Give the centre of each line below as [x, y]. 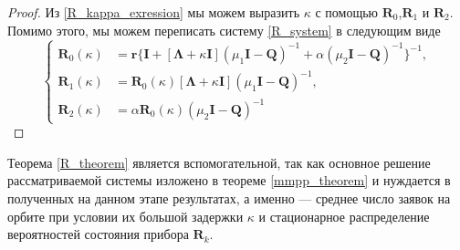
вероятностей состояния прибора [98, 234]
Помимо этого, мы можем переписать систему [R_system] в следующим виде [224, 30]
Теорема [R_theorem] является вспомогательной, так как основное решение [219, 162]
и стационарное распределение [344, 216]
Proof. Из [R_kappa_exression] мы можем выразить [154, 12]
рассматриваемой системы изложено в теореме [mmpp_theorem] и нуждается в [229, 180]
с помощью [347, 12]
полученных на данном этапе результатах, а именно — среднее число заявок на [229, 198]
